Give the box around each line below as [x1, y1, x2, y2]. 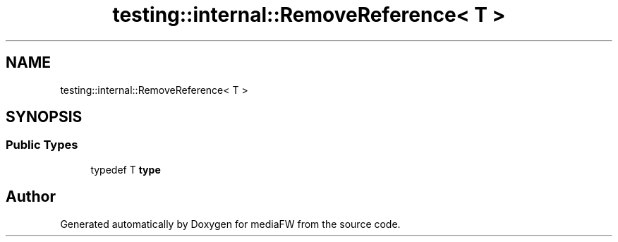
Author [6, 188, 56, 206]
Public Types [6, 138, 78, 152]
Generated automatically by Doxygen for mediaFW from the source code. [60, 217, 401, 230]
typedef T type [90, 163, 161, 176]
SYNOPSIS [6, 108, 83, 126]
